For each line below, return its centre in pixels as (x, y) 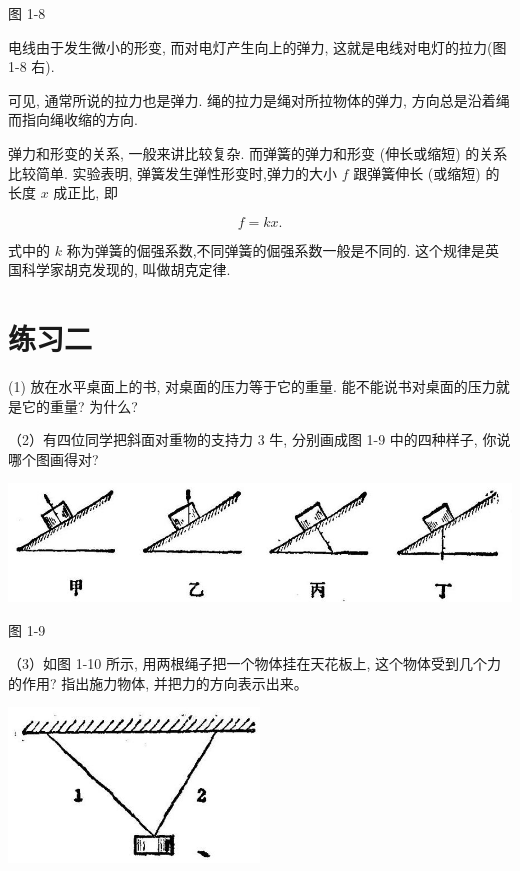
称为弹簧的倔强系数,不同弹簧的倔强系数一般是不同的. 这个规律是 (276, 249)
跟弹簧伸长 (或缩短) (417, 172)
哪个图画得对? (53, 458)
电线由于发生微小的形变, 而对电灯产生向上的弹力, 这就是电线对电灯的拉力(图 (257, 46)
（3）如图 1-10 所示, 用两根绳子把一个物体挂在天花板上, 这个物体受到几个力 (255, 663)
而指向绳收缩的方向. (73, 119)
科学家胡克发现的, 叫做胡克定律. (126, 269)
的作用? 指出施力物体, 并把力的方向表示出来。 (158, 682)
